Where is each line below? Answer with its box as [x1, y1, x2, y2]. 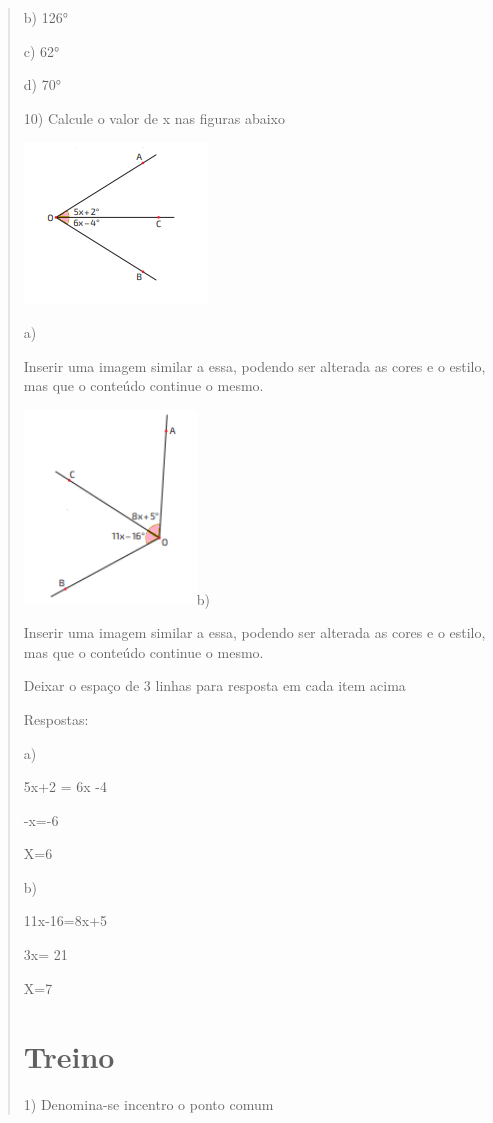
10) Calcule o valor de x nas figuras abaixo [23, 107, 285, 128]
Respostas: [23, 708, 89, 729]
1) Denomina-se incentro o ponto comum [23, 1094, 274, 1115]
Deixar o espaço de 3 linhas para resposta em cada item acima [23, 675, 406, 696]
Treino [23, 1036, 115, 1077]
